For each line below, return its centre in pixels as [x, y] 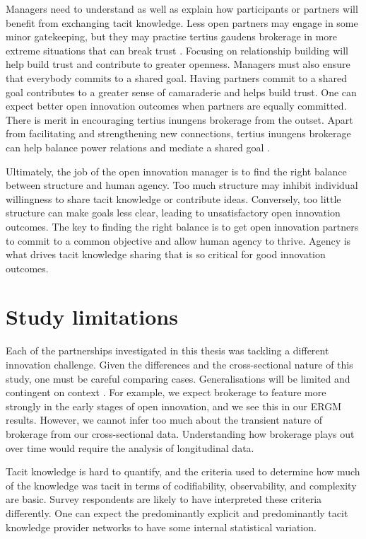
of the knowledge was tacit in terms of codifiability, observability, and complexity [181, 485]
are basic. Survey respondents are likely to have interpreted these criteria [164, 499]
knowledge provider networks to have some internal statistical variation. [161, 527]
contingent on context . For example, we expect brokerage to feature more [166, 392]
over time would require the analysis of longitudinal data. [130, 447]
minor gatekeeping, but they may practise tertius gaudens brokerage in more [172, 36]
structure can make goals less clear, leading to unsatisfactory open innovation [173, 213]
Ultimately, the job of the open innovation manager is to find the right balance [176, 171]
